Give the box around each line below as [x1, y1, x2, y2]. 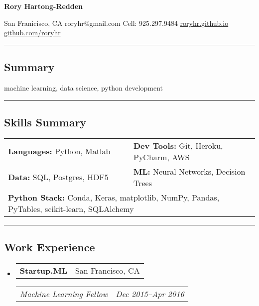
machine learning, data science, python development [4, 82, 163, 93]
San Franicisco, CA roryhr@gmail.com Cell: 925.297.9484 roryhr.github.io [4, 17, 229, 28]
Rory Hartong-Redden [4, 1, 83, 11]
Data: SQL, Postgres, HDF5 [8, 171, 109, 183]
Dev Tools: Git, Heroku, [133, 139, 223, 151]
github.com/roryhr [4, 27, 61, 38]
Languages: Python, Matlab [8, 145, 111, 157]
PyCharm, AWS [133, 151, 190, 163]
